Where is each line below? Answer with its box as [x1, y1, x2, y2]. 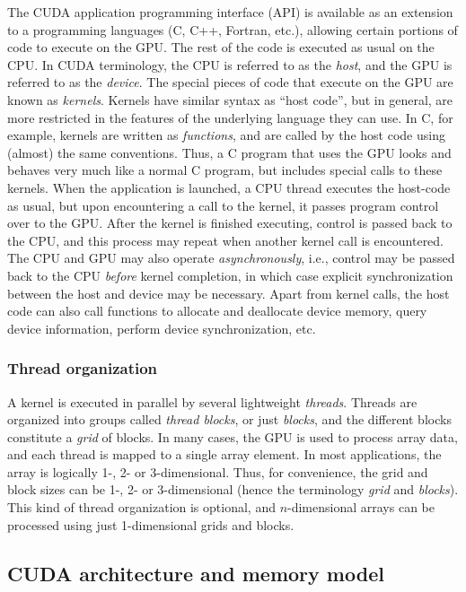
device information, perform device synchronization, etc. [7, 318, 316, 337]
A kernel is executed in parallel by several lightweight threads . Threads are [7, 392, 418, 411]
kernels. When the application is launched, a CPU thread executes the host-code [7, 178, 451, 196]
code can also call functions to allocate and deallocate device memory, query [7, 301, 427, 320]
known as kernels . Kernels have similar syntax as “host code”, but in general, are [7, 90, 453, 109]
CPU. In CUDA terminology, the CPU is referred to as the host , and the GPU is [7, 55, 453, 74]
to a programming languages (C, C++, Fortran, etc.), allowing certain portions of [7, 20, 458, 39]
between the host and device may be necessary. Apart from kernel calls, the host [7, 283, 450, 302]
